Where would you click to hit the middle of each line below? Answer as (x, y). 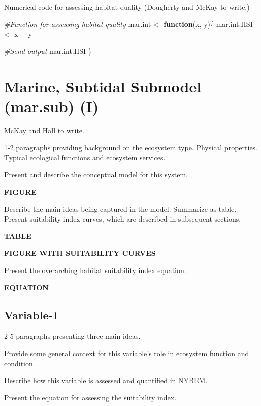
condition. (20, 363)
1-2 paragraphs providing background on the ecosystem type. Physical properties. (131, 147)
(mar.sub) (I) (52, 106)
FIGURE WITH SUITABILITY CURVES (80, 253)
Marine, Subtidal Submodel (103, 86)
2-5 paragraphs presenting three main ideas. (72, 336)
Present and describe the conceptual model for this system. (96, 174)
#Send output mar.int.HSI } (48, 51)
